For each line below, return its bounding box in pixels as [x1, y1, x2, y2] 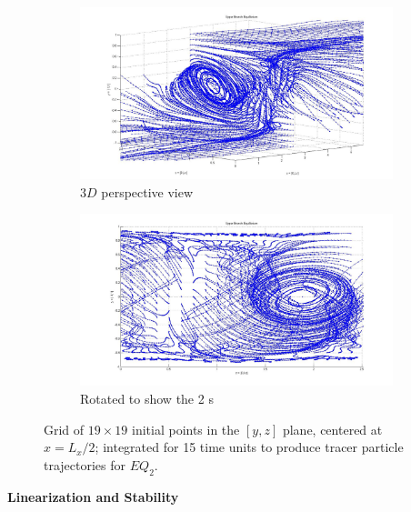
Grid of [44, 419, 85, 438]
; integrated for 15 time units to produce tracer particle [95, 437, 404, 457]
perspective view [101, 182, 194, 201]
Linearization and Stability [7, 487, 179, 506]
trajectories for [44, 455, 126, 474]
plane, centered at [282, 419, 383, 438]
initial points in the [131, 419, 240, 438]
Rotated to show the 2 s [80, 389, 214, 408]
